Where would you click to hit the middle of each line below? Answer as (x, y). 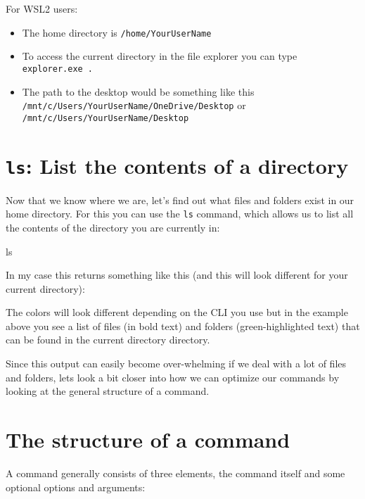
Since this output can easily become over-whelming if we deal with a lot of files (176, 364)
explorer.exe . (58, 69)
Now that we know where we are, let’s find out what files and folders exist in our (180, 200)
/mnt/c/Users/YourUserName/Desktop (105, 118)
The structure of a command (148, 440)
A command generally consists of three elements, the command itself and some (175, 473)
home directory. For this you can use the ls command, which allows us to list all (180, 214)
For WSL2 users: (42, 8)
